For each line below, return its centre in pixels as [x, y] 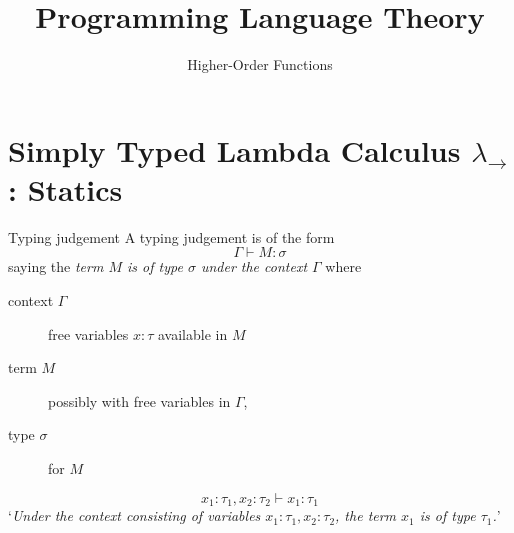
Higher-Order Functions [260, 64]
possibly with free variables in [139, 400]
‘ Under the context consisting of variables [134, 515]
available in [192, 333]
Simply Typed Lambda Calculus [234, 149]
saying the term [56, 266]
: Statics [65, 188]
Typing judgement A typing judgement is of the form [171, 236]
